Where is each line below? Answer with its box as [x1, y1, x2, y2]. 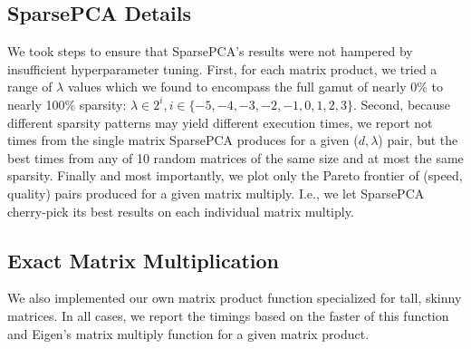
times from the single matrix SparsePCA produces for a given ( [7, 131, 359, 150]
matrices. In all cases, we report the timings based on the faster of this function [7, 305, 449, 325]
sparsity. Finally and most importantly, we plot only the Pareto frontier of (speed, [7, 166, 463, 185]
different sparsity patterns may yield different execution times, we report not [7, 112, 433, 131]
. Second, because [352, 94, 450, 113]
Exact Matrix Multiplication [7, 246, 280, 274]
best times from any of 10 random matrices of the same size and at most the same [7, 148, 464, 167]
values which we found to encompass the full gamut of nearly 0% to [67, 77, 443, 96]
